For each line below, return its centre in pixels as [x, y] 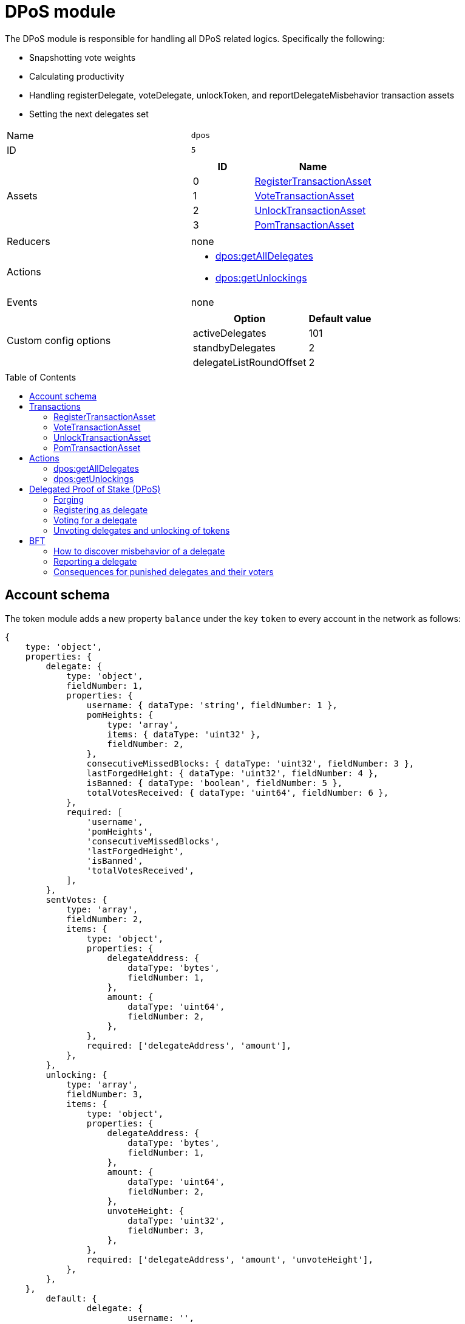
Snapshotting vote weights [83, 57]
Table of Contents [41, 377]
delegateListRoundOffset [249, 362]
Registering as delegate [101, 509]
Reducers [29, 241]
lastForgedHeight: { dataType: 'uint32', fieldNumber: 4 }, [232, 773]
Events [22, 302]
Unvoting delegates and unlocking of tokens [142, 530]
